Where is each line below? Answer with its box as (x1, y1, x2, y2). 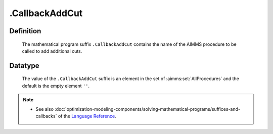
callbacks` (35, 113, 57, 119)
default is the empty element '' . (22, 83, 90, 89)
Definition (9, 27, 41, 35)
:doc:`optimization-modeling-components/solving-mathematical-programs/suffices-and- (55, 106, 241, 112)
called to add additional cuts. (22, 48, 82, 54)
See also (35, 106, 54, 112)
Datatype (9, 61, 39, 70)
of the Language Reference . (58, 113, 116, 119)
